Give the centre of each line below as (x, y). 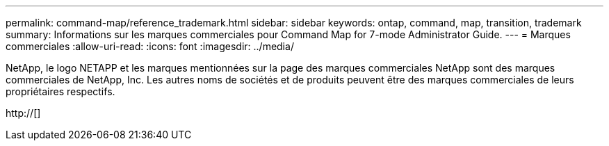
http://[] (23, 113)
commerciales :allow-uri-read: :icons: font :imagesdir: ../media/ (150, 46)
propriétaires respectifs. (60, 91)
